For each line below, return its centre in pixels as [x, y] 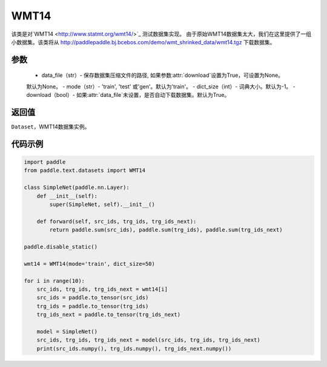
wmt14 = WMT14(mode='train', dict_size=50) [90, 264]
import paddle [45, 162]
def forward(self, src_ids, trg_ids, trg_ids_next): [117, 221]
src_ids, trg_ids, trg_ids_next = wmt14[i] [102, 289]
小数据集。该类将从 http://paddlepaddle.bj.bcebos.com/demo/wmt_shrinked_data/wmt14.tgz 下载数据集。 [143, 42]
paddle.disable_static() [61, 246]
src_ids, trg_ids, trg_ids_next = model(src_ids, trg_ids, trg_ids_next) [148, 340]
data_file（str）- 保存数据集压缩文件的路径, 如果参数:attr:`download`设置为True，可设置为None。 [163, 75]
